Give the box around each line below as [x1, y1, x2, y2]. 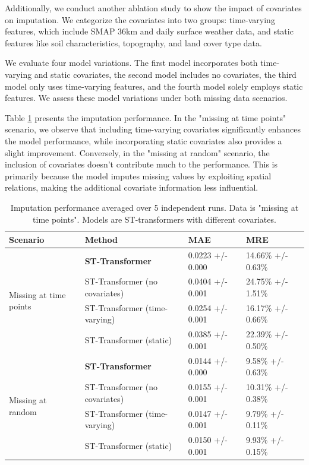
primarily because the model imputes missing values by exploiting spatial [5, 169, 272, 182]
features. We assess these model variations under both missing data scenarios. [5, 91, 288, 104]
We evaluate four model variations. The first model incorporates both [5, 56, 258, 69]
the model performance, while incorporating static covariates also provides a [5, 134, 282, 147]
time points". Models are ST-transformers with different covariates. [33, 213, 276, 225]
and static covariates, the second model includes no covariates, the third [34, 68, 297, 80]
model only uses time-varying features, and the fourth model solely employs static [5, 80, 303, 92]
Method [84, 233, 118, 246]
